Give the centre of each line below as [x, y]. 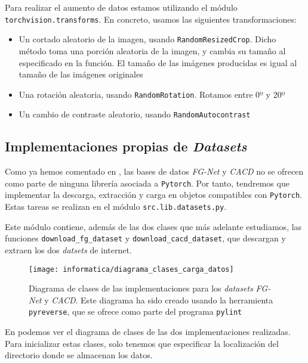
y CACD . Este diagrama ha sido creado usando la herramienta [159, 300]
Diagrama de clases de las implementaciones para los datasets [141, 288]
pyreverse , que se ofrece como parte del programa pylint [135, 311]
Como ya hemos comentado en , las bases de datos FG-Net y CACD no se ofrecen [154, 171]
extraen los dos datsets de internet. [68, 250]
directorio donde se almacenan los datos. [79, 355]
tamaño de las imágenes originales [81, 74]
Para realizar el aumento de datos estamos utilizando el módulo [121, 7]
